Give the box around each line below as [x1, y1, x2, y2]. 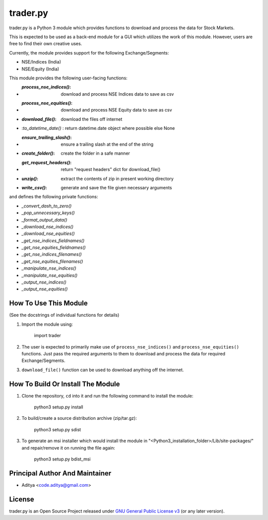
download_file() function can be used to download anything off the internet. [21, 367, 184, 373]
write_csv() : [21, 184, 47, 190]
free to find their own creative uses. [9, 41, 82, 47]
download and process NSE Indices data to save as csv [61, 91, 174, 97]
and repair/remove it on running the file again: [21, 445, 115, 451]
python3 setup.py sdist [34, 426, 81, 432]
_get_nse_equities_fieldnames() [21, 244, 86, 250]
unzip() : [21, 175, 39, 181]
